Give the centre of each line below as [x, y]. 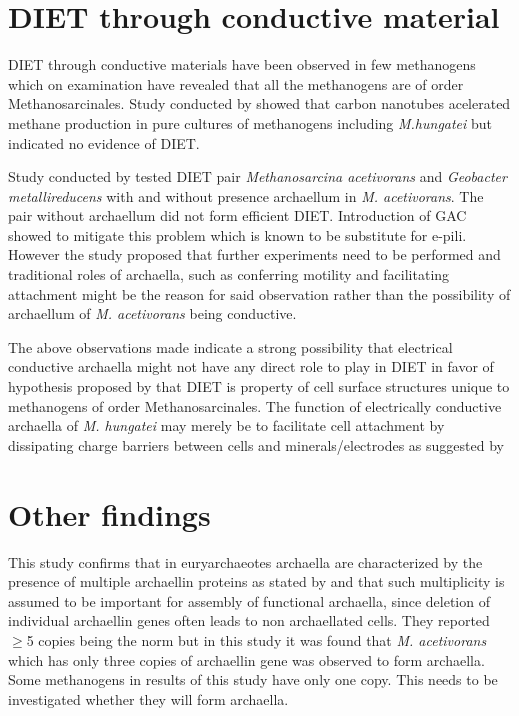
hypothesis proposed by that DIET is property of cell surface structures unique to [259, 386]
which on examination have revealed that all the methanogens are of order [236, 83]
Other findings [109, 513]
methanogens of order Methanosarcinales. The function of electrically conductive [255, 405]
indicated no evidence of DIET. [104, 142]
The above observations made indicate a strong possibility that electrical [230, 346]
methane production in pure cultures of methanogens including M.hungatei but [250, 122]
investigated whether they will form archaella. [148, 698]
